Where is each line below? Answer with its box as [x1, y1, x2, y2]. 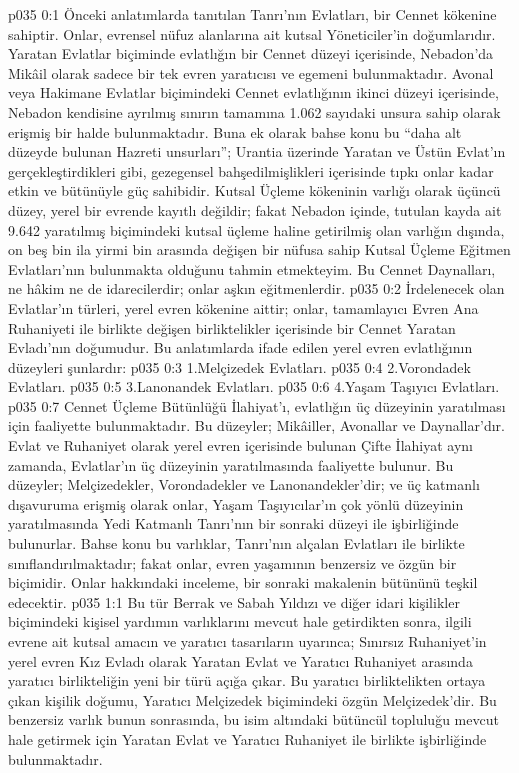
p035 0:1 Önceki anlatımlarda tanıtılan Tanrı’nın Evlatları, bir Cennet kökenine [8, 4, 497, 24]
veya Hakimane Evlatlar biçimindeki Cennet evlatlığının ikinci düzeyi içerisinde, [8, 82, 499, 103]
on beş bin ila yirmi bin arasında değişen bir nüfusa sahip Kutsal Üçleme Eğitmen [8, 239, 511, 260]
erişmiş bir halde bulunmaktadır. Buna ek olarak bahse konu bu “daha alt [8, 121, 462, 142]
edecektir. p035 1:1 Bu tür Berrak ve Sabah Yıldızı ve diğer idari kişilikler [8, 591, 460, 612]
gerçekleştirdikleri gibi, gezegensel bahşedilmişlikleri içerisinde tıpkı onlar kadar [8, 160, 494, 181]
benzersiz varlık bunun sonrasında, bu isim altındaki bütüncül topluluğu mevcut [8, 709, 499, 730]
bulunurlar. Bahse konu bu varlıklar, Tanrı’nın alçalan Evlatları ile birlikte [8, 533, 465, 554]
